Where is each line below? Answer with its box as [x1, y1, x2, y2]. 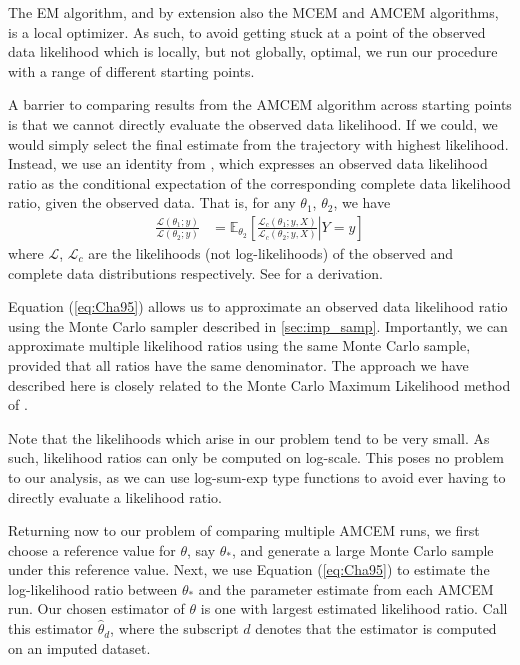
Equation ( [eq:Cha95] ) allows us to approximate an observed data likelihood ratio [8, 296, 508, 317]
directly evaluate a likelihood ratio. [8, 486, 222, 507]
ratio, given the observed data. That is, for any [8, 192, 296, 213]
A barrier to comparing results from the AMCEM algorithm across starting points [8, 94, 512, 115]
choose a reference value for [8, 539, 176, 560]
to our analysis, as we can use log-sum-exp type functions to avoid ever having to [8, 466, 506, 487]
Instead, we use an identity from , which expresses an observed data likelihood [8, 153, 488, 174]
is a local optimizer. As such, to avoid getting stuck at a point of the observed [8, 21, 486, 42]
